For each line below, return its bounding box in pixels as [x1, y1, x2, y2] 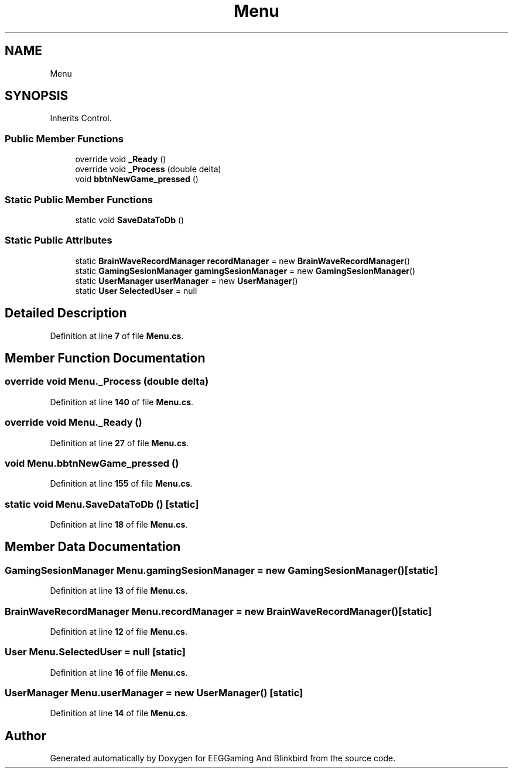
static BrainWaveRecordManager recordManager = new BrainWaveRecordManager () [75, 255, 411, 266]
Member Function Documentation [5, 350, 206, 365]
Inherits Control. [50, 113, 112, 124]
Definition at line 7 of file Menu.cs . [50, 330, 184, 341]
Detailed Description [5, 306, 127, 321]
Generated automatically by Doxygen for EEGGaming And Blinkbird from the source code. [50, 753, 396, 764]
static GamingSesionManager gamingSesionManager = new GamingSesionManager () [75, 265, 416, 276]
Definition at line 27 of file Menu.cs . [50, 437, 189, 448]
